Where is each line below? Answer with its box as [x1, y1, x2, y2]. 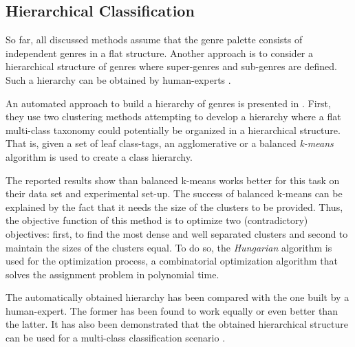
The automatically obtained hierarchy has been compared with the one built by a [6, 290, 349, 304]
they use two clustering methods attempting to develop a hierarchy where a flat [6, 109, 341, 124]
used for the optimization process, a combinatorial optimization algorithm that [6, 254, 338, 268]
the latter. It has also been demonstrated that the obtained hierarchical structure [6, 317, 348, 331]
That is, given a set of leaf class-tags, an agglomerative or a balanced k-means [6, 136, 334, 150]
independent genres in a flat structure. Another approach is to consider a [6, 45, 314, 60]
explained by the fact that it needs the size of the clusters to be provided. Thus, [6, 199, 343, 214]
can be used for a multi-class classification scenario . [6, 331, 226, 345]
